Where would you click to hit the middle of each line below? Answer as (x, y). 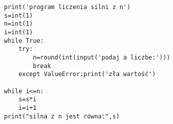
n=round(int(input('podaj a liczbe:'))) (102, 57)
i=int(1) (19, 32)
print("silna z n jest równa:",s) (62, 116)
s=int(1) (19, 15)
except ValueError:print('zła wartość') (87, 74)
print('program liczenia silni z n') (67, 7)
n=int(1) (19, 24)
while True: (24, 41)
